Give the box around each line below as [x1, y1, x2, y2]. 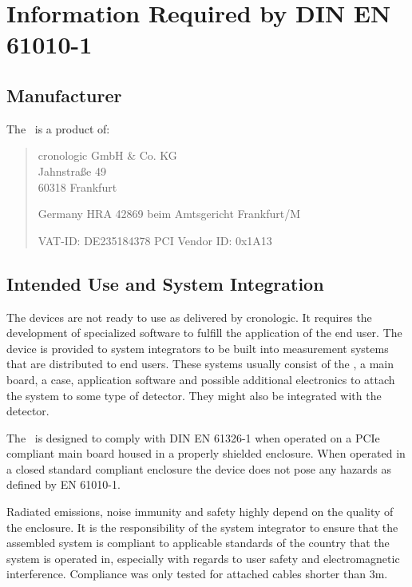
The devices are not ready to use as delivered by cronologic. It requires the [6, 308, 372, 325]
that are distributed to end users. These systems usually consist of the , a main [6, 355, 394, 372]
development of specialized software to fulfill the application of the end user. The [6, 324, 402, 341]
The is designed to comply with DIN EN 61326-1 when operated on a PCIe [6, 429, 380, 446]
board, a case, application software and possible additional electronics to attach [6, 371, 395, 387]
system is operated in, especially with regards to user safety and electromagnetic [6, 549, 400, 566]
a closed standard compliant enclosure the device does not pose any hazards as [6, 460, 392, 477]
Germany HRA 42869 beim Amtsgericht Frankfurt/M [38, 205, 300, 222]
